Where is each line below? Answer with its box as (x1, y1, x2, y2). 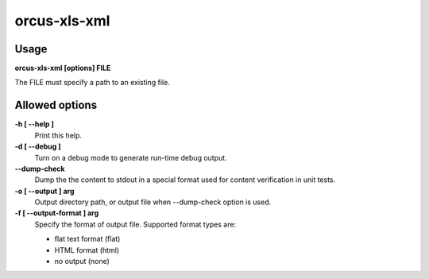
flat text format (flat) (54, 234, 121, 244)
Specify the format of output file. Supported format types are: (34, 219, 237, 229)
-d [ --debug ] (14, 141, 61, 151)
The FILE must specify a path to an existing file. (14, 78, 170, 87)
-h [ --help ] (14, 119, 55, 129)
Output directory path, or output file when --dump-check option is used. (34, 197, 272, 207)
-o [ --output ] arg (14, 186, 75, 196)
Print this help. (34, 130, 83, 140)
